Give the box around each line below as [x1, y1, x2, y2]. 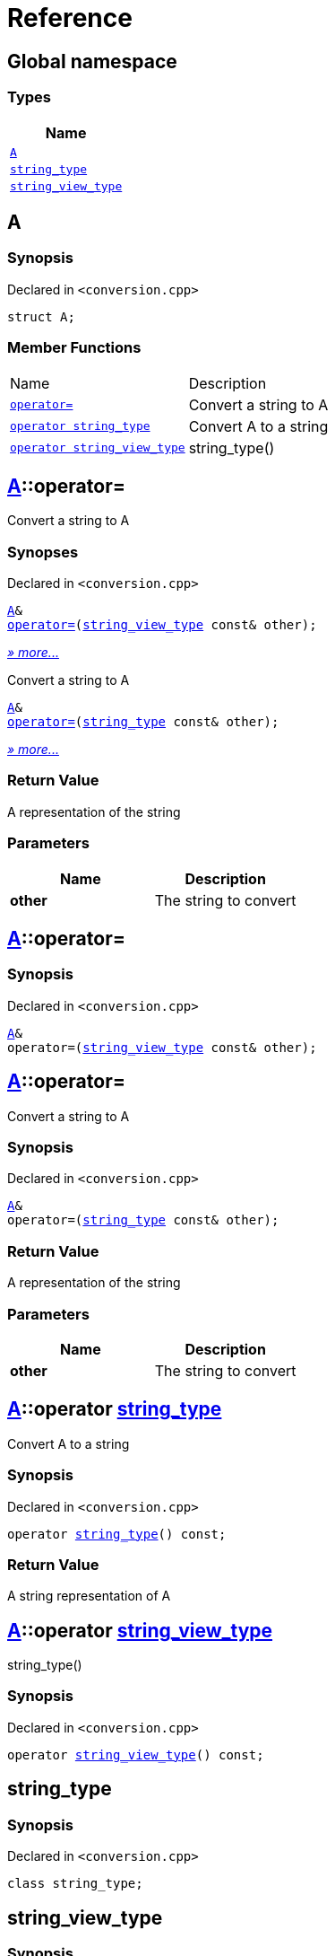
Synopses [7, 542, 79, 561]
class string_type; [7, 1876, 143, 1891]
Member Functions [7, 338, 142, 357]
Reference [7, 3, 133, 33]
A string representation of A [7, 1588, 171, 1604]
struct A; [7, 309, 75, 324]
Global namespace [7, 49, 177, 73]
